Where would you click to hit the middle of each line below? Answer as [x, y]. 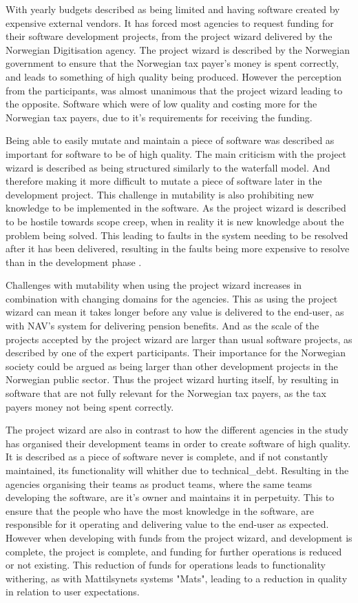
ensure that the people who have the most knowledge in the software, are [160, 510]
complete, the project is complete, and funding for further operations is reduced [174, 551]
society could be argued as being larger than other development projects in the [172, 366]
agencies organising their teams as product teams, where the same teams [159, 483]
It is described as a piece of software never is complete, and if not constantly [167, 457]
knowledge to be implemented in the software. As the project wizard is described [176, 208]
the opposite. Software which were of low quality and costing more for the [161, 104]
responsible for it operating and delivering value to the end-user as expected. [167, 524]
